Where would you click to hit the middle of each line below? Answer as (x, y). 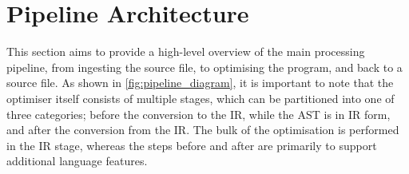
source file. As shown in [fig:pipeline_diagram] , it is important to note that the (200, 83)
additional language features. (77, 161)
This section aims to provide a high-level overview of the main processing (186, 51)
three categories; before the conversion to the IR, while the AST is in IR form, (199, 114)
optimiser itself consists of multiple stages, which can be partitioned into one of (201, 98)
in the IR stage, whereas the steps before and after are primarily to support (192, 145)
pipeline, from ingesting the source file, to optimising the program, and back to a (204, 67)
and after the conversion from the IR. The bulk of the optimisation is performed (203, 130)
